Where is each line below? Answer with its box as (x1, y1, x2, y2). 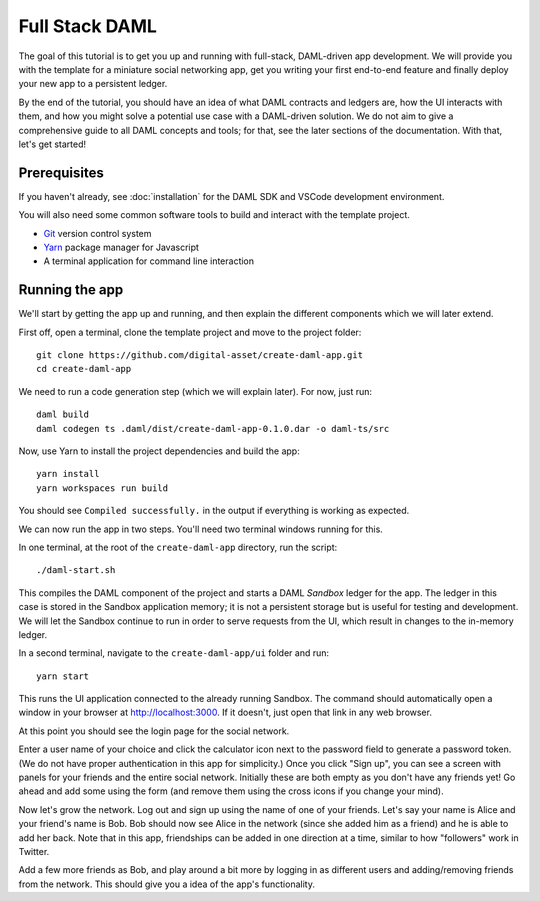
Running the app (18, 281, 124, 299)
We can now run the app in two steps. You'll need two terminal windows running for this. (18, 523, 384, 535)
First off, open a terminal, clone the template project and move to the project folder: (18, 326, 362, 338)
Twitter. (18, 845, 50, 857)
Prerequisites (18, 164, 104, 181)
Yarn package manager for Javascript (43, 241, 200, 253)
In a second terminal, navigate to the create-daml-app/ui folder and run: (18, 647, 330, 659)
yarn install (36, 468, 100, 480)
